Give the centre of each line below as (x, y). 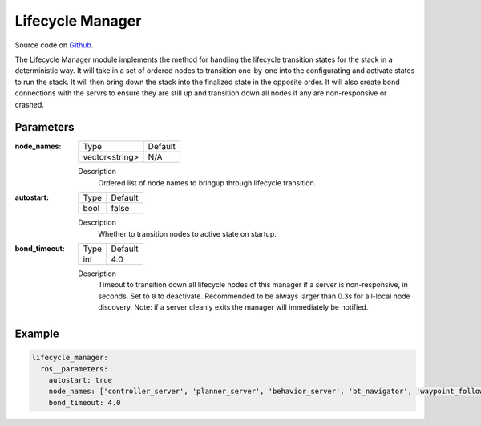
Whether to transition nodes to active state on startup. (187, 233)
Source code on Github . (54, 45)
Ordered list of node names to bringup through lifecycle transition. (207, 183)
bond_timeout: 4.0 (85, 402)
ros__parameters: (74, 369)
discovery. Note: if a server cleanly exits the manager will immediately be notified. (233, 307)
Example (37, 333)
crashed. (29, 104)
